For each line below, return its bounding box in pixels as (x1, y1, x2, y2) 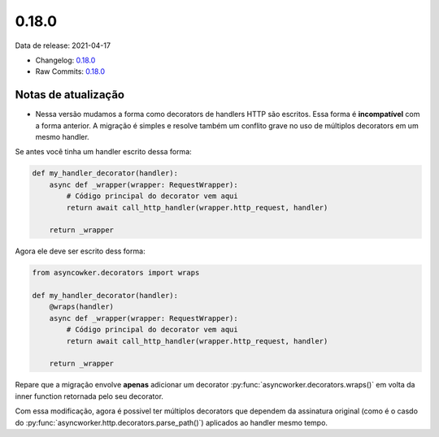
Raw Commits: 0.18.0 (35, 67, 106, 76)
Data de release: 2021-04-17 (15, 41, 111, 50)
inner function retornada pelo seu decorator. (15, 391, 164, 401)
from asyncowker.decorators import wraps (32, 268, 200, 278)
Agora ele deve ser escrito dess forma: (15, 246, 146, 256)
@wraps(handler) (49, 302, 114, 312)
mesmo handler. (35, 132, 89, 142)
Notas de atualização (15, 88, 125, 102)
